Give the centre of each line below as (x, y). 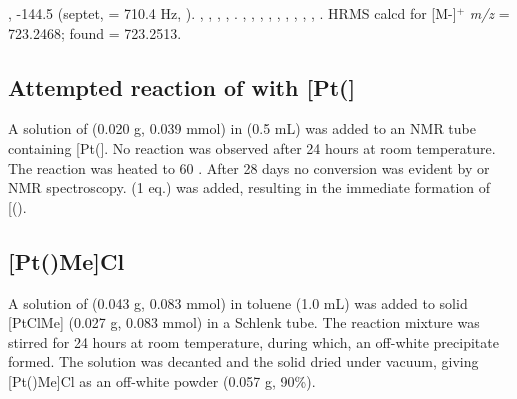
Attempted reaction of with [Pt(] (182, 86)
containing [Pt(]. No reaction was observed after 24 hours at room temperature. (252, 147)
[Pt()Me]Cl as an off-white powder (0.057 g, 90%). (162, 380)
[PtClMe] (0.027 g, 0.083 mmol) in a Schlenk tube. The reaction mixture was (244, 322)
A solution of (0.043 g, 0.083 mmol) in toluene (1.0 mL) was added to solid (238, 302)
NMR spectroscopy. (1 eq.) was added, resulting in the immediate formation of (249, 187)
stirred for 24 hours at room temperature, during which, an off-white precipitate (253, 341)
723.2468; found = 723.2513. (95, 32)
